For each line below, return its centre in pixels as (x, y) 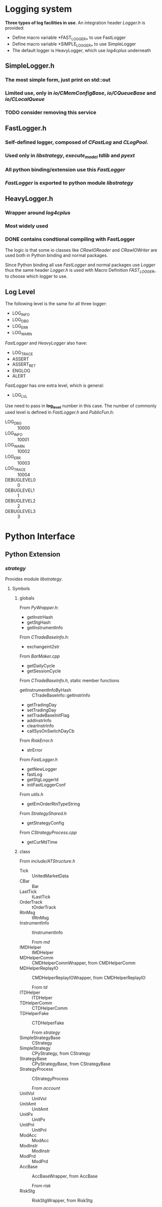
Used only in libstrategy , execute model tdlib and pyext (70, 156)
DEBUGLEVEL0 (20, 480)
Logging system (39, 9)
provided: (15, 28)
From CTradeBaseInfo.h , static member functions (69, 681)
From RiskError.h (36, 741)
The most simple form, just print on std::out (58, 80)
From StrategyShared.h (43, 814)
